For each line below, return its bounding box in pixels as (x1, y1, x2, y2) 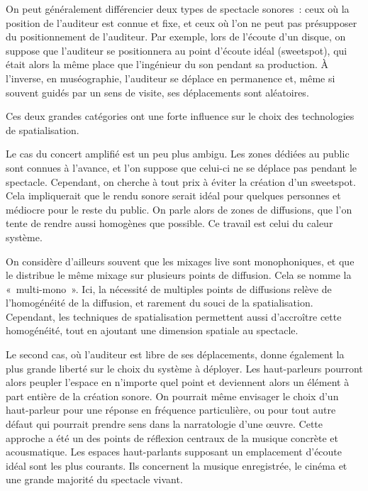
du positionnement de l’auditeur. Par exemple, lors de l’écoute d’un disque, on (6, 29, 346, 44)
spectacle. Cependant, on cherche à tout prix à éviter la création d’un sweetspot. (6, 174, 356, 189)
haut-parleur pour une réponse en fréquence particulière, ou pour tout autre (6, 402, 336, 417)
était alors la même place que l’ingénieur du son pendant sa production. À (6, 57, 328, 72)
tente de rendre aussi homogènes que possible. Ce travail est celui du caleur (6, 216, 333, 231)
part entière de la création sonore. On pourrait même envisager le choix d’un (6, 388, 339, 403)
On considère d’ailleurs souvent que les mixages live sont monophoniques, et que (6, 253, 355, 268)
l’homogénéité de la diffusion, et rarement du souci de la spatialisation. (6, 295, 313, 310)
